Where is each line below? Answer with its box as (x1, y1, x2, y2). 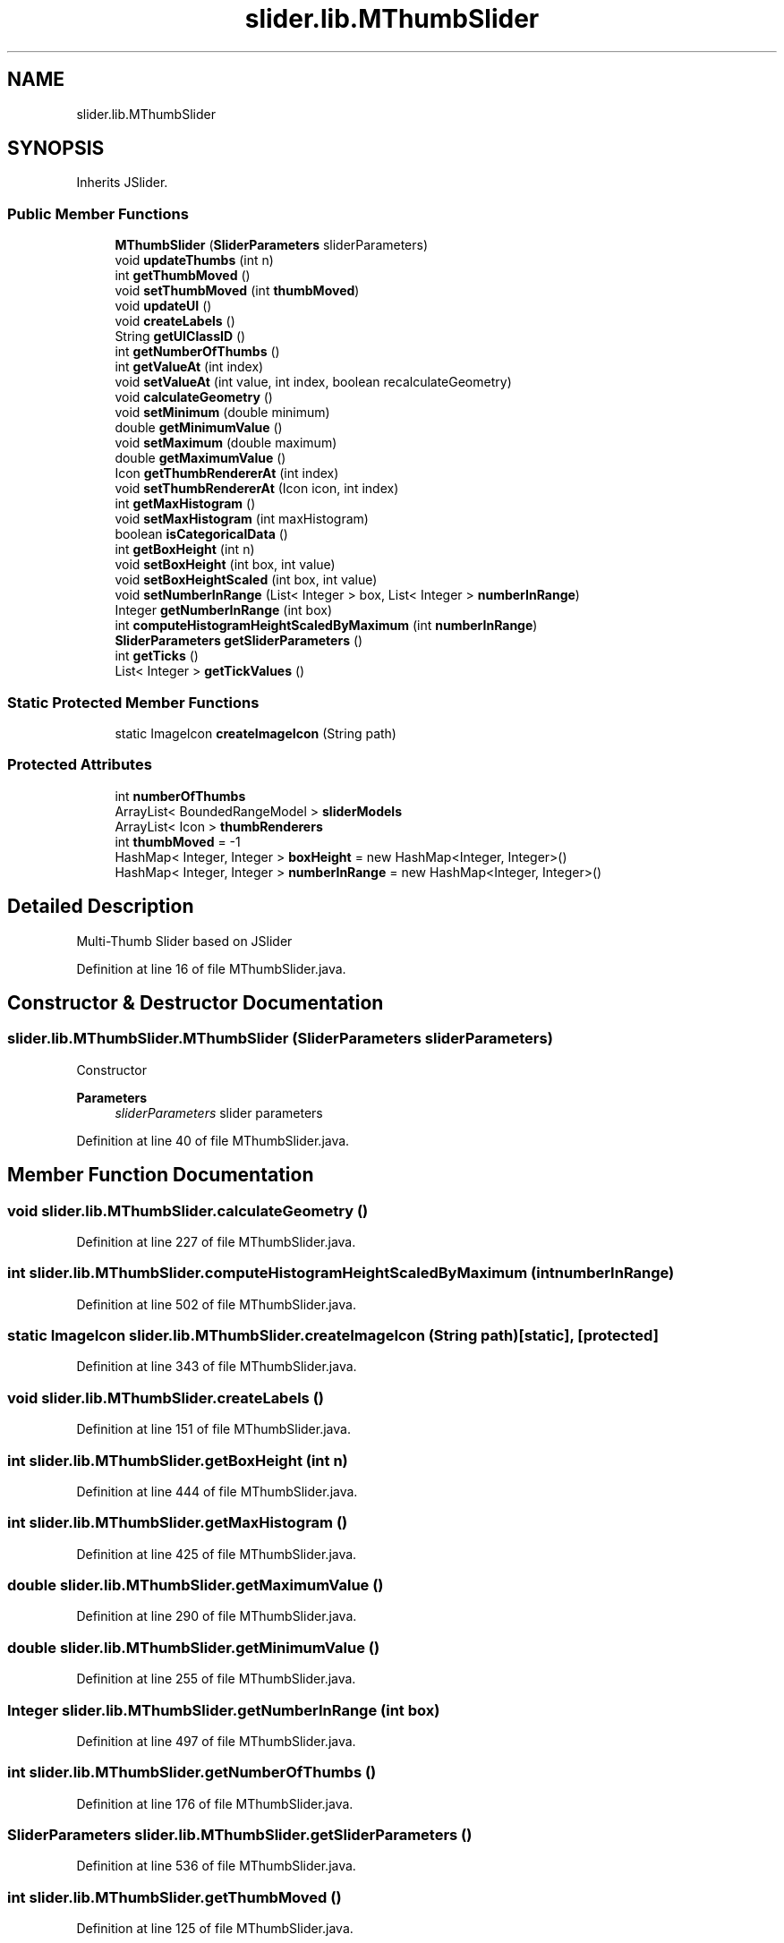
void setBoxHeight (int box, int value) (115, 557, 336, 573)
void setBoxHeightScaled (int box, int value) (115, 572, 378, 588)
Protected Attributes (7, 755, 152, 774)
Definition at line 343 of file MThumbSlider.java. (76, 1359, 357, 1375)
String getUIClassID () (115, 328, 246, 345)
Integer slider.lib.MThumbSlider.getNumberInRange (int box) (7, 1700, 440, 1719)
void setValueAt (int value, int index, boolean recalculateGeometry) (115, 374, 512, 390)
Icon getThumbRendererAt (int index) (115, 465, 339, 481)
